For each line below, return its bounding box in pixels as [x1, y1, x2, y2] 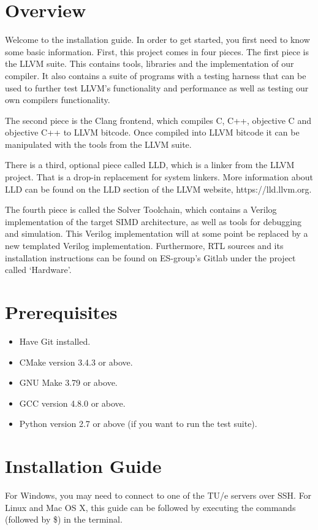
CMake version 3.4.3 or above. [19, 355, 133, 368]
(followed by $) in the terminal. [5, 513, 123, 526]
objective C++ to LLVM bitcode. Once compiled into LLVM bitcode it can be [5, 126, 300, 139]
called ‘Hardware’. [5, 263, 72, 276]
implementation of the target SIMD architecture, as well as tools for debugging [5, 215, 301, 228]
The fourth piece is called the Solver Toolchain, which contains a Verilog [5, 203, 277, 216]
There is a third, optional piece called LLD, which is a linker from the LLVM [5, 158, 295, 171]
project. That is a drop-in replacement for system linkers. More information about [5, 171, 314, 183]
